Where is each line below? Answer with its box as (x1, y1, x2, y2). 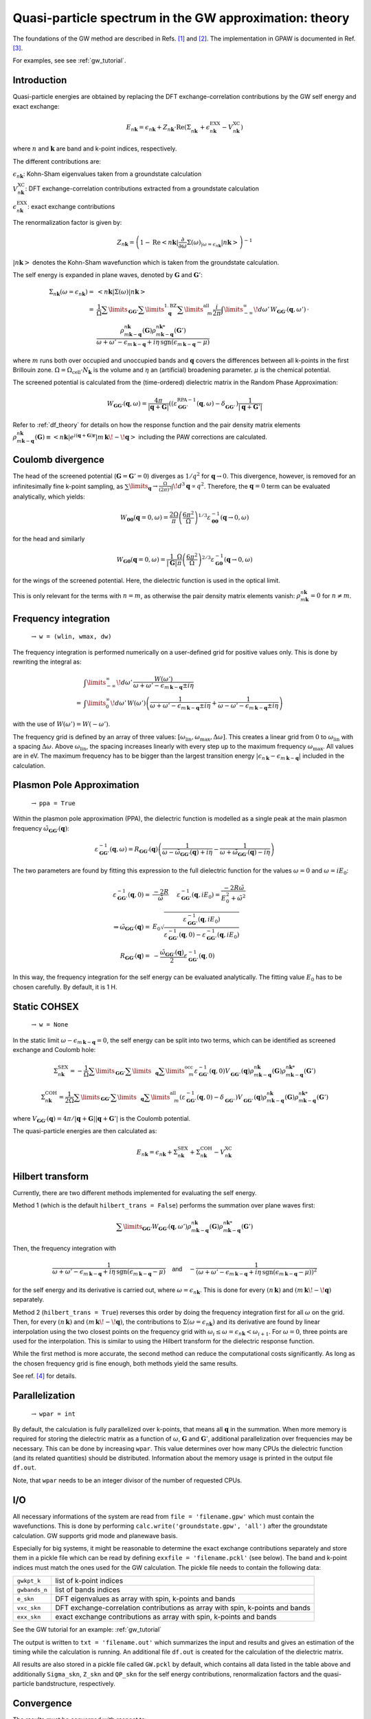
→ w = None (31, 1021, 69, 1029)
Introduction (12, 74, 67, 86)
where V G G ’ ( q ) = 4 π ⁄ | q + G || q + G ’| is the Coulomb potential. (12, 1114, 191, 1124)
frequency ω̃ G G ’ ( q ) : (12, 824, 69, 834)
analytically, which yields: (12, 492, 85, 501)
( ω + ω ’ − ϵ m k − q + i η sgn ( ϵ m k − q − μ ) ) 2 (196, 1267, 317, 1278)
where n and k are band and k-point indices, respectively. (12, 144, 177, 153)
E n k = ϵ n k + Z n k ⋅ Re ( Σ (126, 124, 192, 133)
